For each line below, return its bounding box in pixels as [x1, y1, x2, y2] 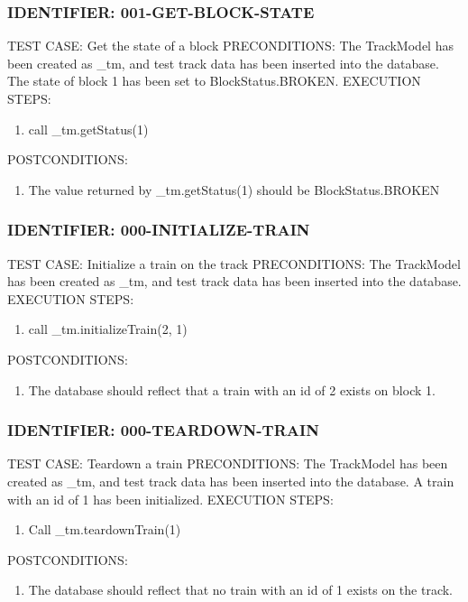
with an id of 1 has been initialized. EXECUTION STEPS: [7, 489, 334, 508]
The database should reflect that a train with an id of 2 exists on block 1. [28, 380, 436, 399]
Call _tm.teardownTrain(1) [28, 520, 181, 539]
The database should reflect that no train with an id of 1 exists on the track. [28, 580, 453, 599]
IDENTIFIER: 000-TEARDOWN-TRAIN [7, 419, 319, 441]
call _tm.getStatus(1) [28, 119, 149, 138]
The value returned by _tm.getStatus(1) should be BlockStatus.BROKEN [28, 180, 440, 199]
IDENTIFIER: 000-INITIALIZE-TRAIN [7, 218, 310, 241]
